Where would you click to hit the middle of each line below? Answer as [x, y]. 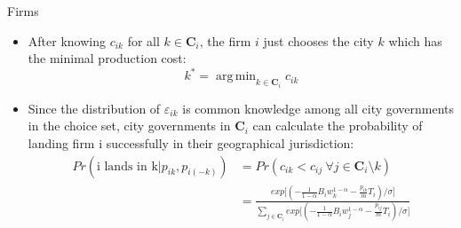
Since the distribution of [94, 108]
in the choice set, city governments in [129, 126]
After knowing [67, 40]
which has [415, 40]
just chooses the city [318, 40]
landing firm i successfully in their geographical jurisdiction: [191, 142]
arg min [236, 77]
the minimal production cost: [107, 58]
